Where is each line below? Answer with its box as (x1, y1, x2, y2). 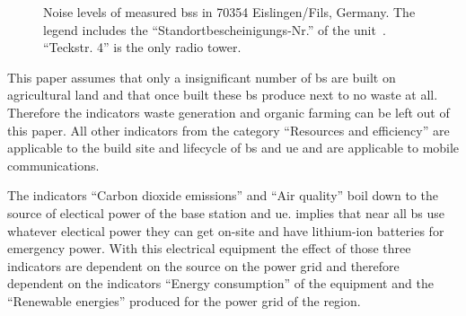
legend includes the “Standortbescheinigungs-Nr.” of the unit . (43, 20, 386, 39)
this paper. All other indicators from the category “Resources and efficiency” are (7, 120, 450, 139)
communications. (7, 155, 100, 174)
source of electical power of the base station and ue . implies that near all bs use (7, 203, 445, 222)
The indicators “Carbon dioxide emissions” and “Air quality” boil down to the (7, 186, 438, 205)
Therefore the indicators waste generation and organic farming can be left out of (7, 102, 450, 121)
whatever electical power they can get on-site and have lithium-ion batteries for (7, 221, 444, 240)
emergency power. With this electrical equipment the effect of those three (7, 239, 411, 258)
